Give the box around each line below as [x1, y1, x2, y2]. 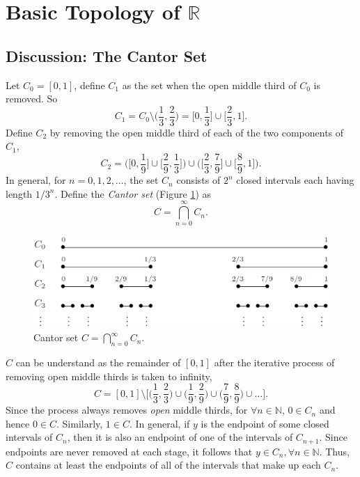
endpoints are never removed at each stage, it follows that [6, 444, 253, 458]
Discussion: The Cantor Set [6, 45, 208, 66]
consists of [176, 173, 221, 187]
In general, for [6, 173, 66, 187]
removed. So [6, 91, 58, 106]
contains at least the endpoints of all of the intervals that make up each [15, 458, 321, 472]
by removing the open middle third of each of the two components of [49, 125, 344, 139]
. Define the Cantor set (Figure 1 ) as [54, 186, 212, 201]
